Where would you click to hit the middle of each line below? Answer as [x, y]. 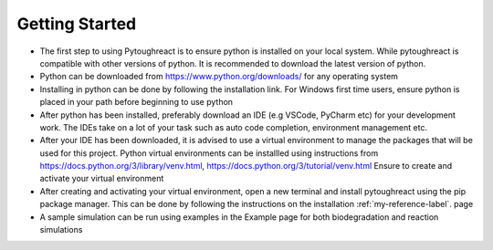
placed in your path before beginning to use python [136, 102]
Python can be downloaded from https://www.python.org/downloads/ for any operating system [219, 77]
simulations [61, 230]
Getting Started [77, 24]
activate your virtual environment [102, 179]
